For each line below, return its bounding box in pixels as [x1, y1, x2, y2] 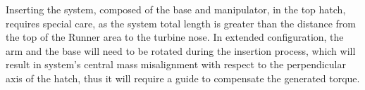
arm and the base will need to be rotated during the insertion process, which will [6, 43, 356, 58]
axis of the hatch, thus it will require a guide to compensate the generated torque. [6, 70, 360, 85]
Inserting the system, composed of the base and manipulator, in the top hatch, [6, 2, 346, 16]
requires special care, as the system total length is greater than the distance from [6, 15, 356, 30]
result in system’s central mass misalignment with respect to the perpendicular [6, 57, 346, 72]
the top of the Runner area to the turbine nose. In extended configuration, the [6, 30, 344, 44]
